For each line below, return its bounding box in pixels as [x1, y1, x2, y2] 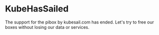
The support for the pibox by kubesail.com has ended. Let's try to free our [5, 19, 155, 25]
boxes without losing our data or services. [5, 24, 89, 30]
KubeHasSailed [5, 3, 69, 14]
